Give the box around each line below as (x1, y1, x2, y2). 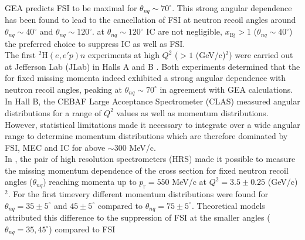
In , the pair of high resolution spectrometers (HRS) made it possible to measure (5, 153, 296, 165)
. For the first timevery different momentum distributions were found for (8, 188, 269, 200)
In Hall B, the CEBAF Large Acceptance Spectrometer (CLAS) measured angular (5, 95, 300, 107)
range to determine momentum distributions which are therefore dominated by (5, 130, 288, 142)
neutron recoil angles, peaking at (5, 83, 123, 95)
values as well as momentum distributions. (116, 106, 269, 119)
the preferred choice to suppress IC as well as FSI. (5, 37, 185, 49)
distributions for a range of (5, 106, 101, 119)
